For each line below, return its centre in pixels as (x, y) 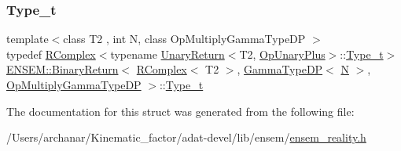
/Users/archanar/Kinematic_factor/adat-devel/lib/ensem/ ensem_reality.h (186, 137)
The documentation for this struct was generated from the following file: (180, 111)
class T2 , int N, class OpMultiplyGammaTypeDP (184, 39)
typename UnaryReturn (167, 54)
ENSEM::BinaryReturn (63, 69)
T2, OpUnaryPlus (282, 54)
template (28, 39)
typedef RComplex (51, 54)
